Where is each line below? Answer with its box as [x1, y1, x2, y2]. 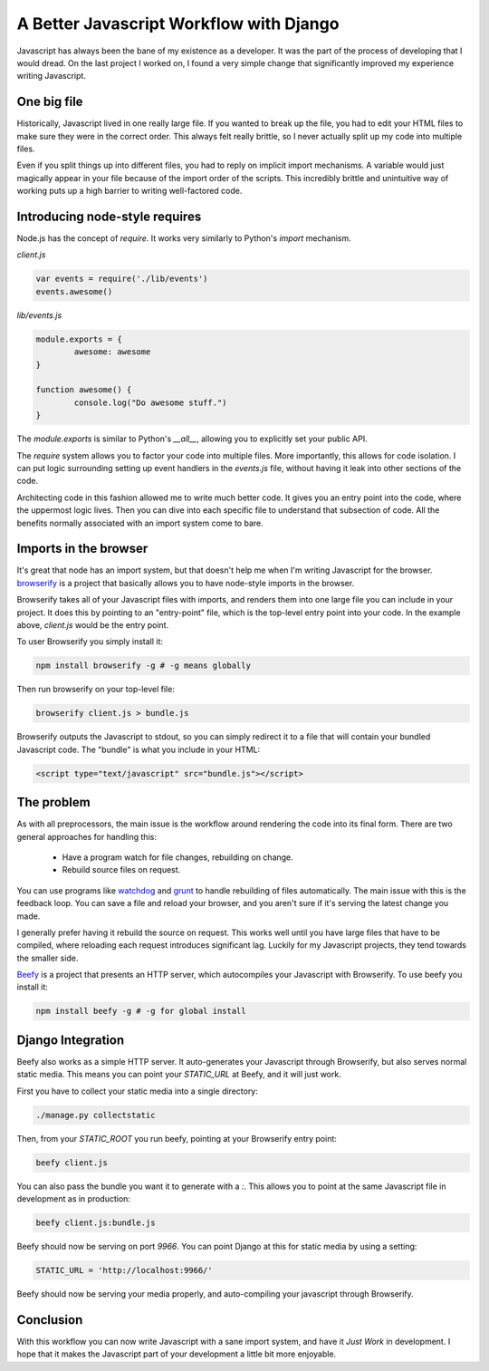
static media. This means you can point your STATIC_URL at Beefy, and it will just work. [16, 1069, 341, 1080]
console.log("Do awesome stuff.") [73, 397, 227, 408]
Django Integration [16, 1032, 125, 1048]
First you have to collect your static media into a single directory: [16, 1086, 258, 1096]
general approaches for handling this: [16, 831, 158, 842]
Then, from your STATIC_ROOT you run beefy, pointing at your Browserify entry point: [16, 1133, 337, 1144]
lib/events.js [16, 309, 62, 321]
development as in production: [16, 1193, 131, 1204]
